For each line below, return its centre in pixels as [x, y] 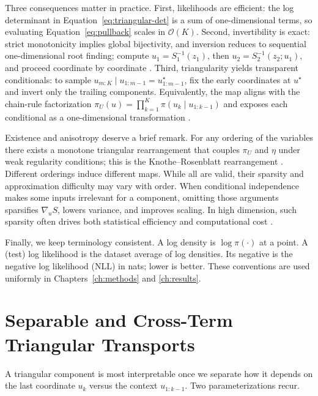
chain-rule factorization [48, 103]
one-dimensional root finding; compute [77, 55]
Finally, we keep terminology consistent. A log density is [110, 241]
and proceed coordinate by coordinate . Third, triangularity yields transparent [152, 67]
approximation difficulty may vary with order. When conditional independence [152, 185]
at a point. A [284, 241]
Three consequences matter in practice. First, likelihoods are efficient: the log [150, 7]
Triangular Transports [100, 344]
